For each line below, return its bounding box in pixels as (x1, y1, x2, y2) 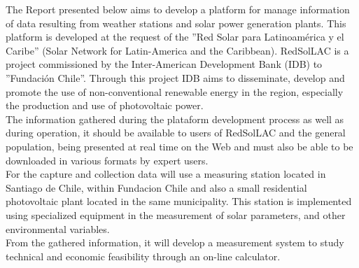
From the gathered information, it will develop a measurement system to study (6, 235, 344, 250)
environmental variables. (6, 221, 110, 236)
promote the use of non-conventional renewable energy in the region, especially (6, 84, 344, 99)
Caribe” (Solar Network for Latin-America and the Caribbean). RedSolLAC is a (6, 43, 349, 57)
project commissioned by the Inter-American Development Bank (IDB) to (6, 57, 323, 71)
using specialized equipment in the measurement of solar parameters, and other (6, 207, 346, 222)
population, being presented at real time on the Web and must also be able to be (6, 139, 353, 153)
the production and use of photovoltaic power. (6, 98, 204, 113)
